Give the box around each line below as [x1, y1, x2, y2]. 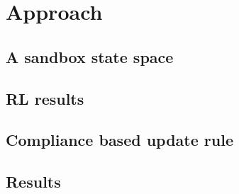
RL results [6, 87, 84, 109]
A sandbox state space [6, 45, 174, 67]
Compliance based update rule [6, 129, 233, 151]
